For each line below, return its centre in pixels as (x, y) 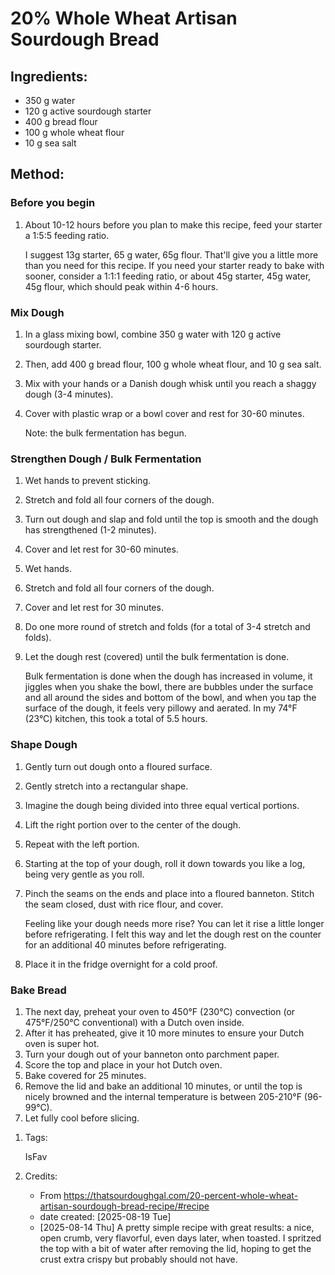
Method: (37, 174)
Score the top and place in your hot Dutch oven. (123, 1064)
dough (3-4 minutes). (69, 394)
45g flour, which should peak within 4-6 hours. (121, 286)
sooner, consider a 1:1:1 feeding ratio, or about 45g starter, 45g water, (168, 276)
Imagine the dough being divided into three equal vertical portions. (162, 805)
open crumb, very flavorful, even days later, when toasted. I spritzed (180, 1238)
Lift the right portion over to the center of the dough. (133, 824)
